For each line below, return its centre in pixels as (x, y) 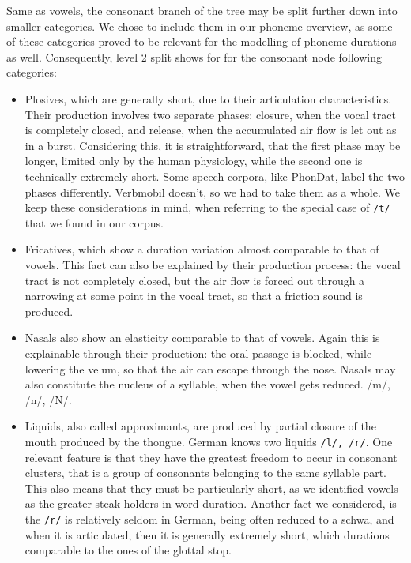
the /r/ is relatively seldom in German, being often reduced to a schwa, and (209, 518)
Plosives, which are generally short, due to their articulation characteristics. (208, 98)
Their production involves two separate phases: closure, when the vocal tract (210, 114)
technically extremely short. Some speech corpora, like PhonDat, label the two (215, 176)
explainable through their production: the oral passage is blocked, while (198, 353)
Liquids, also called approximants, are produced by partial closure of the (200, 426)
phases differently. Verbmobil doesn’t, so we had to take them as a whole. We (212, 191)
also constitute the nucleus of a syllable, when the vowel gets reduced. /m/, (207, 384)
